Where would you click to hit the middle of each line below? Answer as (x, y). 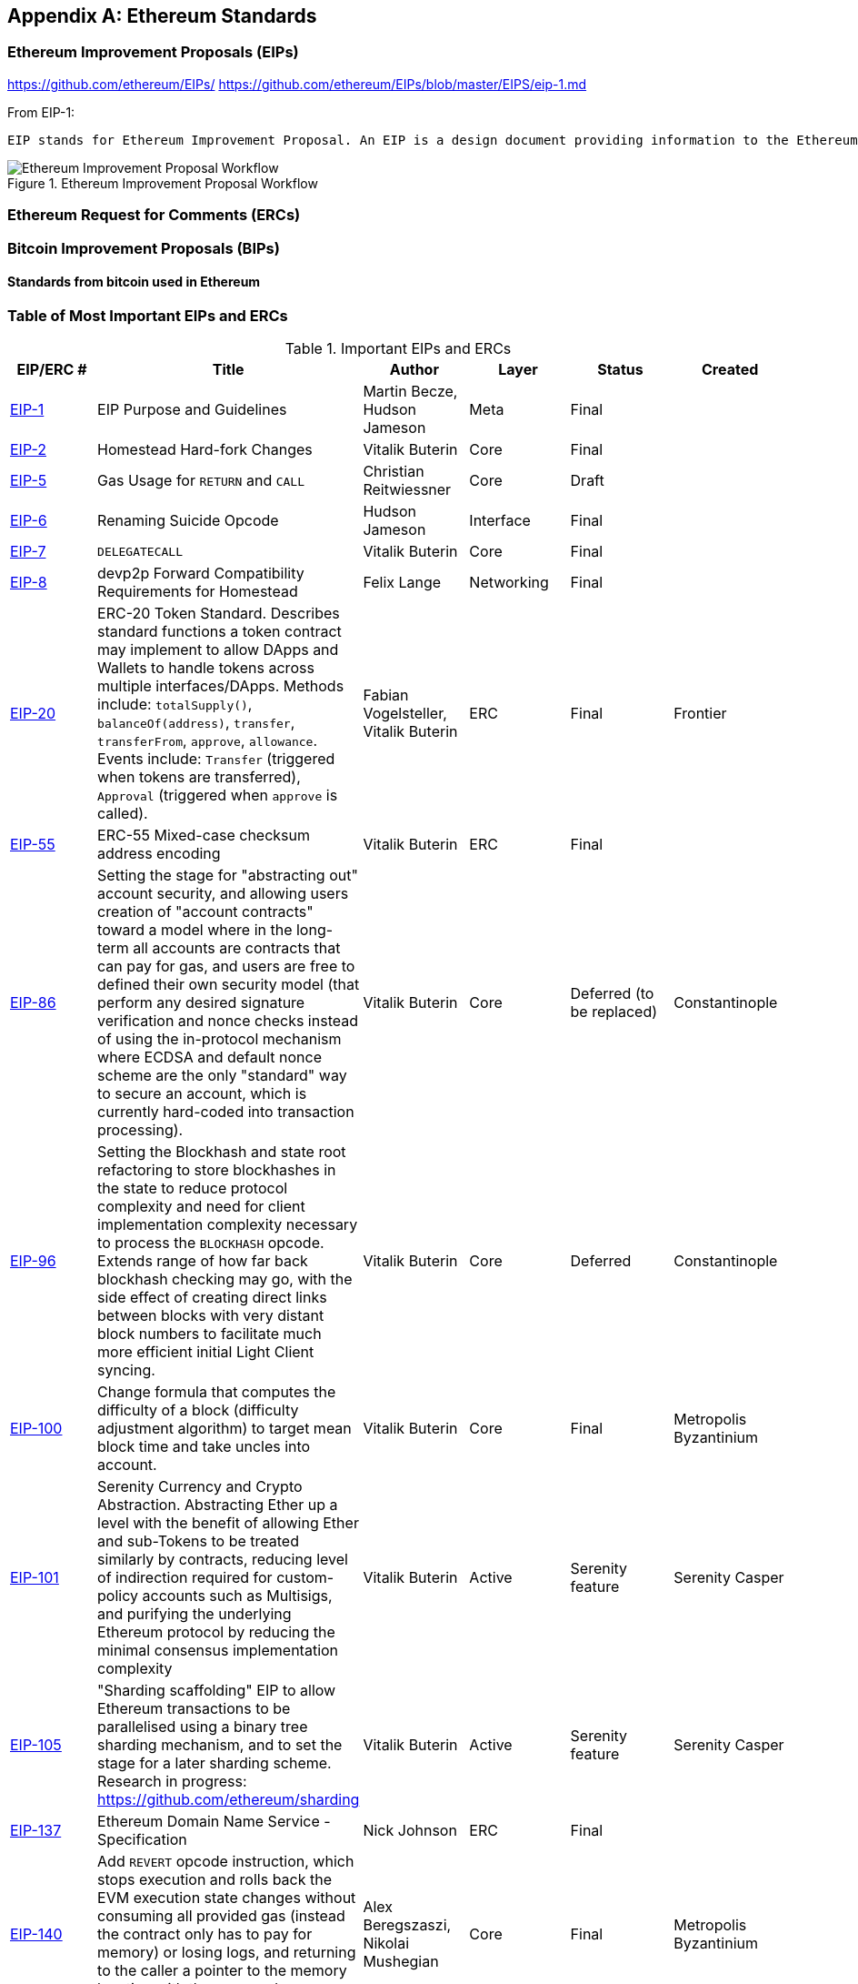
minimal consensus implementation (218, 1651)
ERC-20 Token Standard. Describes (219, 614)
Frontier (700, 714)
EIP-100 (36, 1429)
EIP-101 (35, 1578)
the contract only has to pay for (205, 1934)
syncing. (126, 1370)
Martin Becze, (410, 392)
